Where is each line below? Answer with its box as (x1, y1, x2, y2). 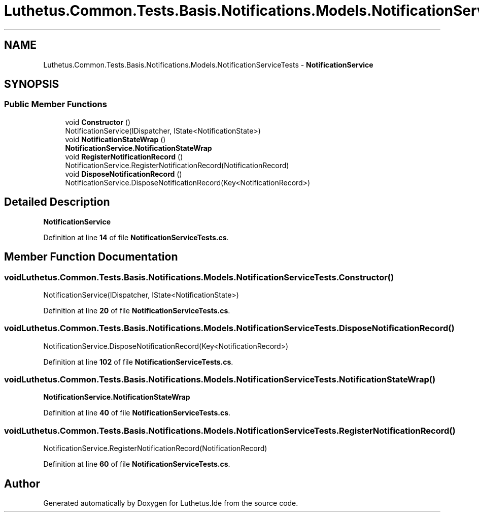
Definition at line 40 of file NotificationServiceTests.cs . (43, 408, 231, 417)
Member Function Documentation (4, 250, 178, 264)
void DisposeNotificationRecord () (65, 169, 182, 178)
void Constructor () (65, 117, 130, 126)
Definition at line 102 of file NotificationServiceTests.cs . (43, 357, 233, 366)
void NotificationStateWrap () (65, 135, 166, 144)
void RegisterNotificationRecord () (65, 152, 183, 161)
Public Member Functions (4, 99, 107, 110)
